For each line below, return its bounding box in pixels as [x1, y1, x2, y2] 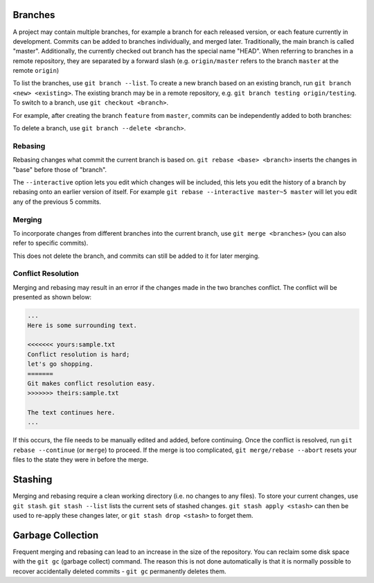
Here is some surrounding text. [27, 321, 138, 329]
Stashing [12, 473, 53, 485]
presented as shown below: [12, 293, 92, 302]
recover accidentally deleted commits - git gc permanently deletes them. [12, 567, 226, 575]
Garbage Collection [12, 529, 99, 541]
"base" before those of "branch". [12, 165, 107, 173]
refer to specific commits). [12, 239, 89, 247]
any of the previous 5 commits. [12, 198, 102, 206]
